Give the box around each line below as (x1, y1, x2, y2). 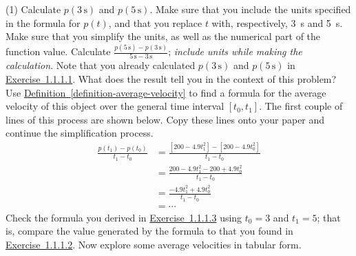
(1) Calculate (6, 2, 61, 16)
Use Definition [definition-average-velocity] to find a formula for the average (6, 85, 326, 99)
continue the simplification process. (6, 126, 154, 140)
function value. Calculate (6, 44, 111, 59)
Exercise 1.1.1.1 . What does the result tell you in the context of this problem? (6, 72, 337, 86)
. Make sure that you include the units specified (149, 2, 351, 16)
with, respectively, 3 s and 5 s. (211, 15, 343, 30)
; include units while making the (168, 44, 302, 59)
